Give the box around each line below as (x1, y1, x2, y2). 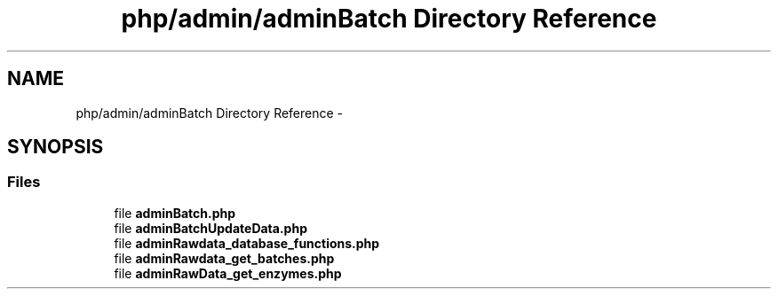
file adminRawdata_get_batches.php (114, 250, 335, 266)
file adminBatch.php (114, 205, 236, 221)
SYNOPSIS (7, 136, 104, 159)
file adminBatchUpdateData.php (114, 220, 307, 236)
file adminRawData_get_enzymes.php (114, 265, 342, 281)
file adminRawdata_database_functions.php (114, 235, 380, 251)
